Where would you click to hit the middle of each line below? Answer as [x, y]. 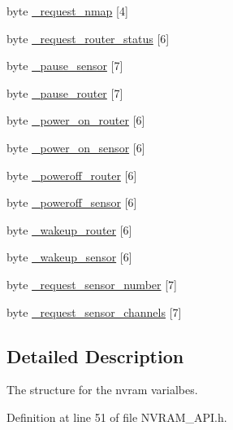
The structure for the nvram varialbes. [102, 390]
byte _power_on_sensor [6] [76, 147]
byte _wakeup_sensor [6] [69, 257]
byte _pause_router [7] [65, 92]
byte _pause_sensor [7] [65, 66]
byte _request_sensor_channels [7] [94, 312]
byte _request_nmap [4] [67, 11]
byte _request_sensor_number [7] [92, 284]
